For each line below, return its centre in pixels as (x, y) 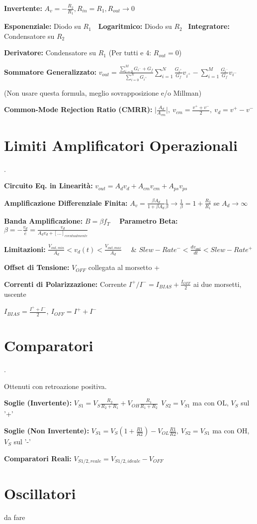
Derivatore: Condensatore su (50, 53)
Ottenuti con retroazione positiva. (55, 386)
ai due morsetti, (217, 284)
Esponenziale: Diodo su (43, 26)
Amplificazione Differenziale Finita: (66, 202)
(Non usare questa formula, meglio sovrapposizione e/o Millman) (103, 92)
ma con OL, (211, 403)
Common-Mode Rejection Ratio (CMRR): (78, 109)
